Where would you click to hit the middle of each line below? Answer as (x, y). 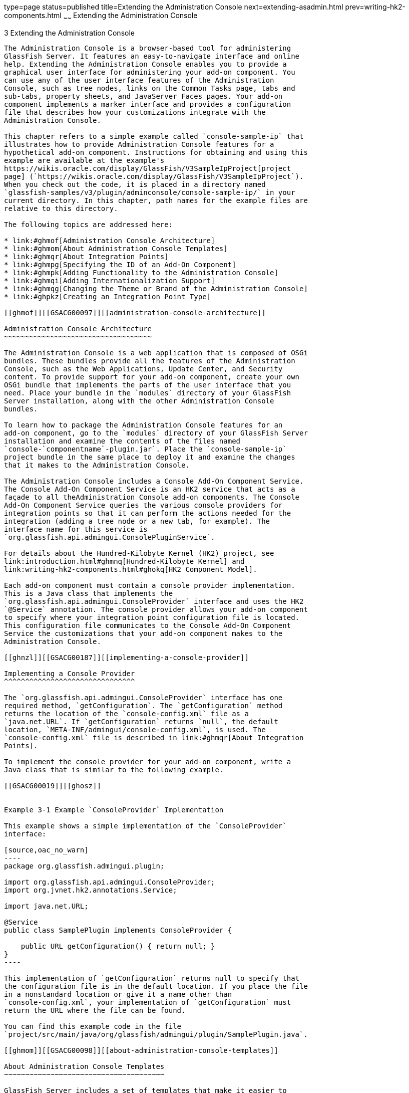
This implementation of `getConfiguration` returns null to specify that (152, 978)
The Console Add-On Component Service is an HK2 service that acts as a (150, 489)
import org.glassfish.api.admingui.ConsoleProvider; (110, 882)
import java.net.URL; (46, 906)
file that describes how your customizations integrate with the (135, 112)
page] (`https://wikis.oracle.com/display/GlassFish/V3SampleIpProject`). (154, 176)
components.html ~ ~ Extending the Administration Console (101, 16)
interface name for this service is (76, 529)
